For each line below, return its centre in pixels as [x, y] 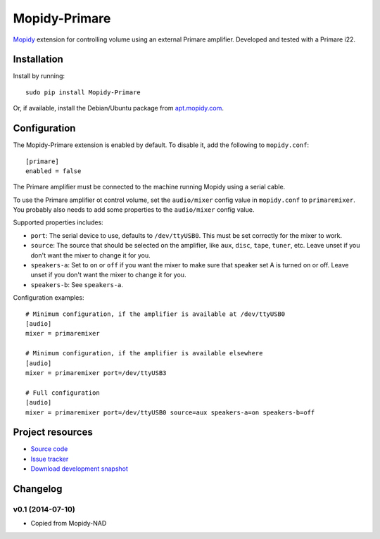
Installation [38, 59]
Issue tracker [50, 459]
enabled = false [53, 171]
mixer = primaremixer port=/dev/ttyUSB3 [96, 373]
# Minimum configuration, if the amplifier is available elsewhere [144, 353]
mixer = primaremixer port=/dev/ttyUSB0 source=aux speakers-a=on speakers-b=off [170, 412]
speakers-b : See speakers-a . [77, 284]
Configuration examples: [49, 298]
